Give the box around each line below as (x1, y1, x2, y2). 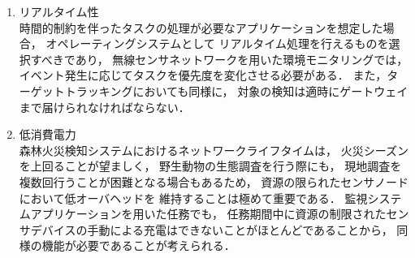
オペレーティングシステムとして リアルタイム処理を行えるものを (45, 35, 389, 52)
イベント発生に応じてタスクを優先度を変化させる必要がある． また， (19, 67, 387, 84)
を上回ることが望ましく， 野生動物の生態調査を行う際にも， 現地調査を (19, 157, 402, 174)
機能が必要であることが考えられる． (41, 237, 236, 254)
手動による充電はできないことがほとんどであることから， (87, 221, 393, 238)
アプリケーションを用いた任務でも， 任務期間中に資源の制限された (30, 205, 387, 222)
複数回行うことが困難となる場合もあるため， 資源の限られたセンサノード (19, 173, 409, 190)
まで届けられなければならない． (19, 98, 190, 115)
